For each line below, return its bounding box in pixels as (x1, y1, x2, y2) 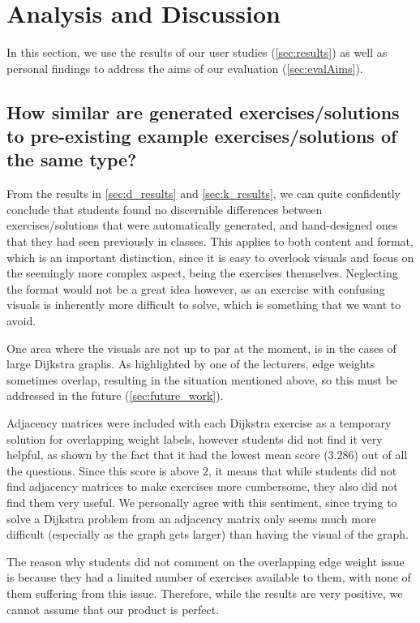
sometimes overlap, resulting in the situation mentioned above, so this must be (6, 371, 398, 388)
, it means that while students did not (208, 462, 397, 479)
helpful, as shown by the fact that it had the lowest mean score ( (6, 446, 328, 463)
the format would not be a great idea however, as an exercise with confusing (6, 280, 385, 297)
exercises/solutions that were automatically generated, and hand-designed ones (6, 217, 398, 234)
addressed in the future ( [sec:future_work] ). (6, 387, 224, 404)
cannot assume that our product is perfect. (6, 600, 220, 617)
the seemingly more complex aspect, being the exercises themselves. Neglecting (6, 264, 398, 281)
